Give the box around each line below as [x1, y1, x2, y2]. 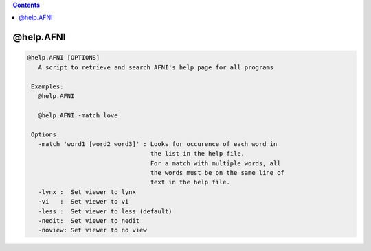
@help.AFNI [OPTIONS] [27, 53, 100, 62]
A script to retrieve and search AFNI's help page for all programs [38, 63, 274, 71]
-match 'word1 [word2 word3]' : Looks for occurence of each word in [38, 140, 278, 147]
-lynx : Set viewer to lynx [38, 188, 137, 195]
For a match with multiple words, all [150, 159, 281, 167]
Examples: [31, 82, 64, 91]
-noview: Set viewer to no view [38, 226, 147, 235]
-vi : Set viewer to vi [38, 198, 129, 206]
